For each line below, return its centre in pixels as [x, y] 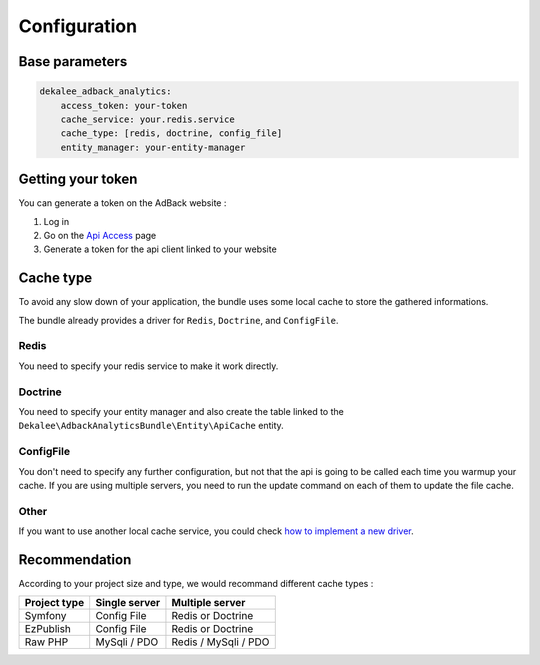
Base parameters [73, 61]
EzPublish [48, 629]
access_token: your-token [124, 105]
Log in [56, 221]
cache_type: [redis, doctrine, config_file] [171, 133]
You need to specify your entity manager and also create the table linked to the [181, 411]
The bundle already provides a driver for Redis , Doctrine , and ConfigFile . [178, 320]
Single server [128, 603]
